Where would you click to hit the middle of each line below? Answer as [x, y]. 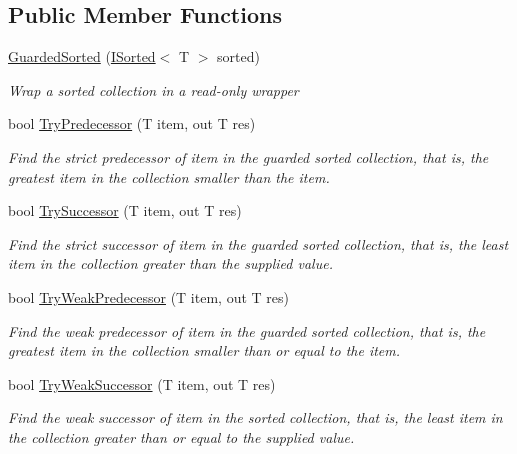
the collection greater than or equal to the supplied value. [181, 436]
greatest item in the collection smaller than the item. [169, 176]
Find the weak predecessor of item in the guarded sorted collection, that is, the [247, 330]
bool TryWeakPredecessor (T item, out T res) [148, 296]
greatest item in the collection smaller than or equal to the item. [204, 350]
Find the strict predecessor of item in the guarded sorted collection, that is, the [248, 156]
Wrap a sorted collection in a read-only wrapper [153, 89]
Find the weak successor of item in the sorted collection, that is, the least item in [255, 417]
